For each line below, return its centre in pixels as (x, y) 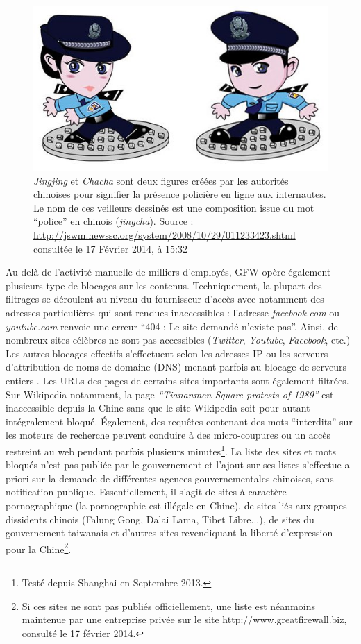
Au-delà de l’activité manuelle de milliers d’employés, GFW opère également (168, 272)
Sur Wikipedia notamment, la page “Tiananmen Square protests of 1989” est (170, 394)
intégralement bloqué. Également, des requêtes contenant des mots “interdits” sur (179, 421)
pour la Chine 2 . (39, 548)
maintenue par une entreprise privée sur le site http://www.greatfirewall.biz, (184, 619)
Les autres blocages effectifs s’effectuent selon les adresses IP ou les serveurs (167, 353)
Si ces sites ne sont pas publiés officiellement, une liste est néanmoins (168, 605)
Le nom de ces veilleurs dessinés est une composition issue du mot (174, 207)
